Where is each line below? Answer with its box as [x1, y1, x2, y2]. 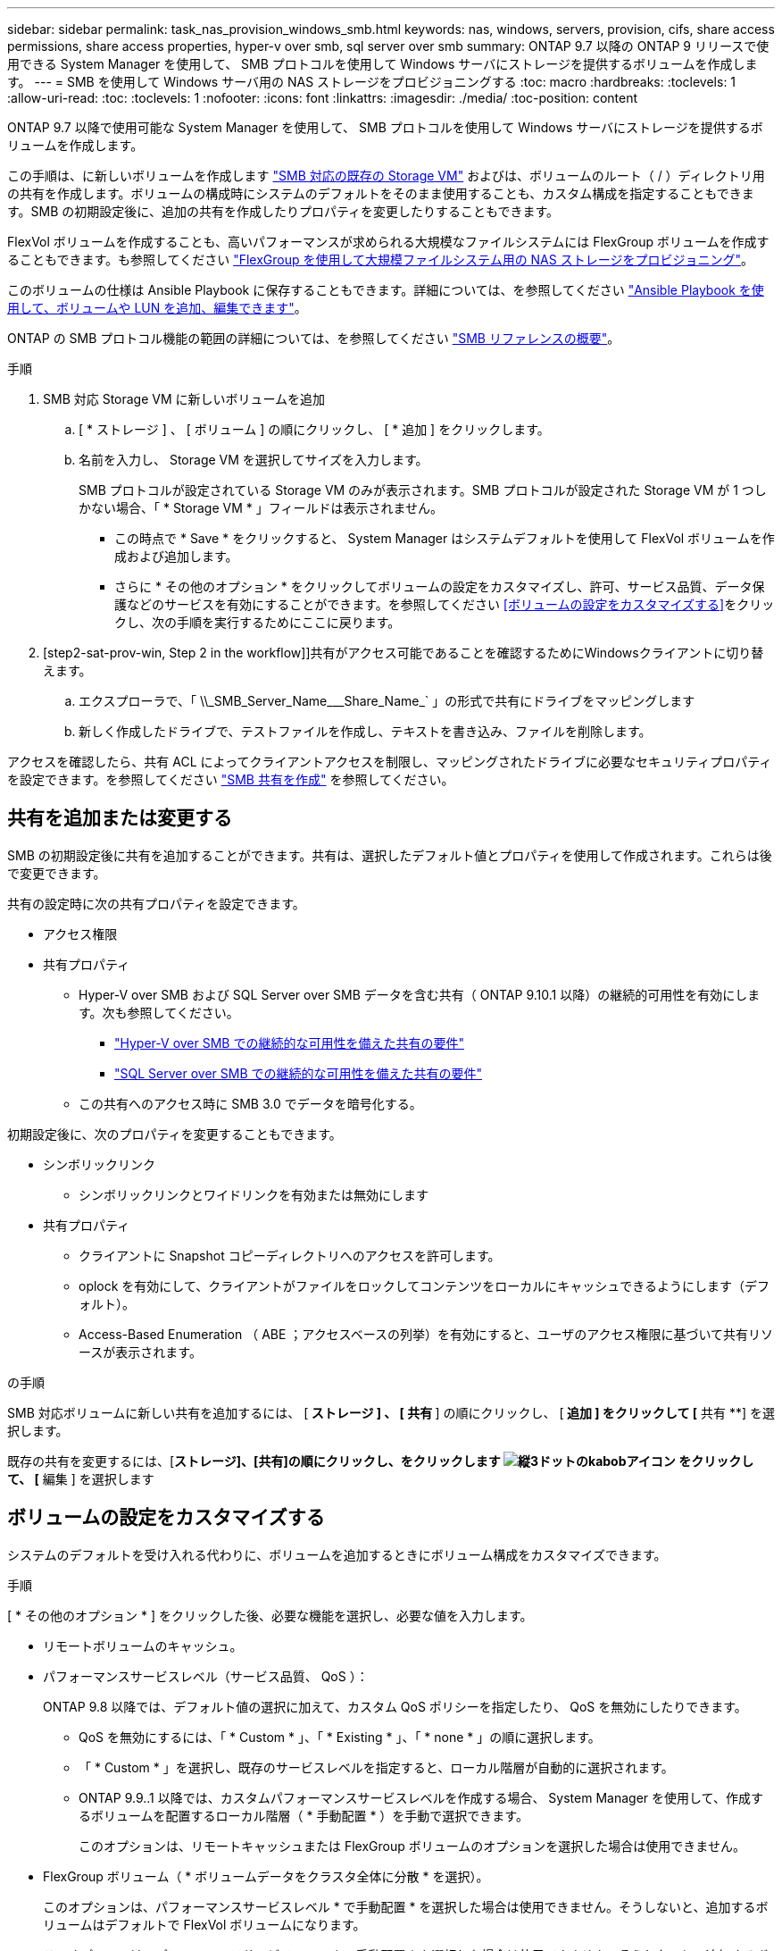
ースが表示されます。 [79, 1344, 202, 1360]
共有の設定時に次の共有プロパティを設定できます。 [7, 895, 305, 911]
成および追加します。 [114, 548, 238, 564]
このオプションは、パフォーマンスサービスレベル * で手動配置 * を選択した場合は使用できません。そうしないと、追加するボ [43, 1898, 769, 1914]
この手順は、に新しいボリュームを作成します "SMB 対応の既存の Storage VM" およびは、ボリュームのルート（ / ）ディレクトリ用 [7, 168, 765, 183]
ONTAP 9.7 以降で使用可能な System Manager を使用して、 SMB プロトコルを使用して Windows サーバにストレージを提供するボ [7, 120, 763, 135]
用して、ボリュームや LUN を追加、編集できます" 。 [7, 300, 307, 315]
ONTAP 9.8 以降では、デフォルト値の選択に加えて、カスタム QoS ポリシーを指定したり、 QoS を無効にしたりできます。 [43, 1698, 747, 1714]
